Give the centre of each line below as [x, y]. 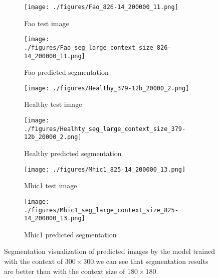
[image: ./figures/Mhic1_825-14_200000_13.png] [105, 169]
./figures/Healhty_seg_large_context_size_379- [105, 129]
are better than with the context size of [65, 271]
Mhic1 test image [51, 185]
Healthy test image [53, 104]
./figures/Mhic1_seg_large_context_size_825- [101, 210]
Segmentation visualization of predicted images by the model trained [110, 251]
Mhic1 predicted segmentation [70, 234]
